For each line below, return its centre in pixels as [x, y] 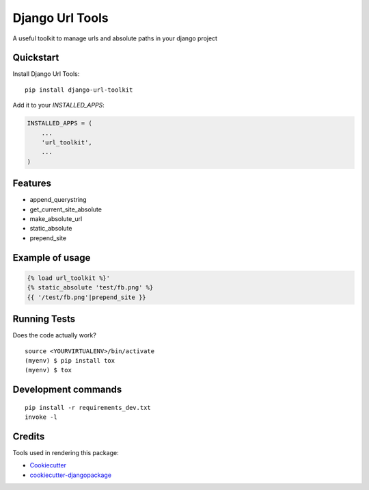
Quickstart [36, 58]
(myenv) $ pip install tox [70, 360]
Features [32, 184]
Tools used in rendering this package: [66, 453]
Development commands [67, 390]
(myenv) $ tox [48, 370]
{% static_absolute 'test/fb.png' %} [90, 288]
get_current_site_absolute [66, 209]
